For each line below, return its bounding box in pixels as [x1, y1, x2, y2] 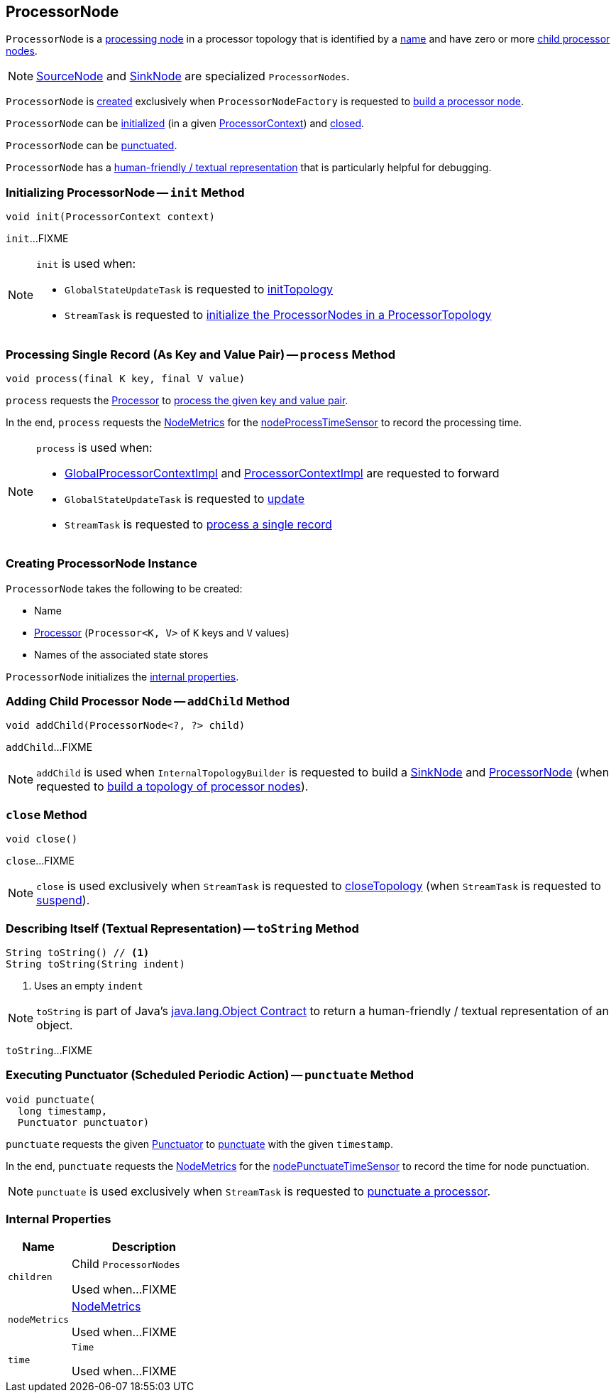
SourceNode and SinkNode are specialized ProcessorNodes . [36, 69, 350, 84]
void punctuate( [6, 1093, 96, 1105]
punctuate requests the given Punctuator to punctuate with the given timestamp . [6, 1137, 393, 1150]
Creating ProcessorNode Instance [6, 556, 197, 571]
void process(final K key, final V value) [6, 372, 246, 384]
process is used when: [36, 440, 153, 455]
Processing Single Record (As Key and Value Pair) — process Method [6, 347, 395, 362]
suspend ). [36, 893, 90, 908]
